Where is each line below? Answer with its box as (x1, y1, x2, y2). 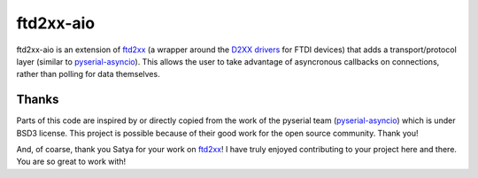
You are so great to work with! (16, 156, 127, 167)
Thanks (16, 92, 59, 107)
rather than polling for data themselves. (16, 69, 160, 80)
